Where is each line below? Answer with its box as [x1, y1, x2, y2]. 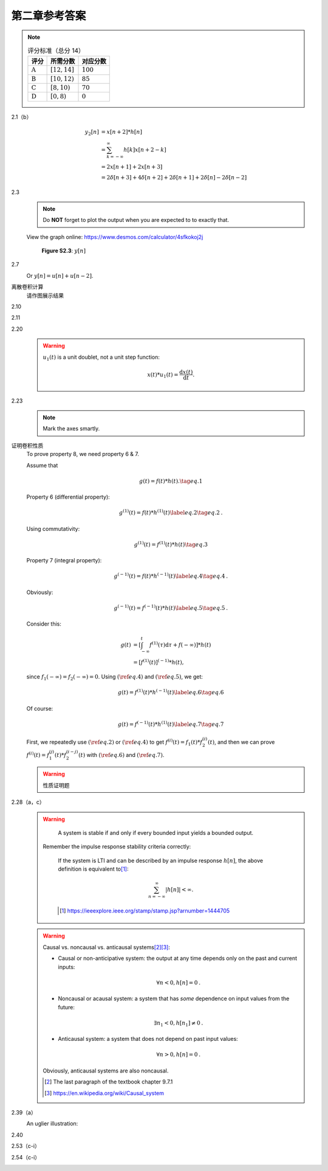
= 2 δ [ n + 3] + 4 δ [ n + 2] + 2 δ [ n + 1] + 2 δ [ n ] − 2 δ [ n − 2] [101, 174, 247, 181]
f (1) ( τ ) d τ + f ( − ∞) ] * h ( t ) [149, 640, 211, 648]
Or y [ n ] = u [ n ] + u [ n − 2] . [26, 272, 94, 279]
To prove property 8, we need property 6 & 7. [26, 451, 139, 458]
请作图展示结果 [26, 292, 64, 299]
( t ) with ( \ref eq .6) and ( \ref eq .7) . [78, 751, 165, 758]
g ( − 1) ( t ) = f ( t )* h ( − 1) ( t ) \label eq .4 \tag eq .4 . [113, 572, 228, 580]
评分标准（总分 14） [27, 46, 85, 55]
